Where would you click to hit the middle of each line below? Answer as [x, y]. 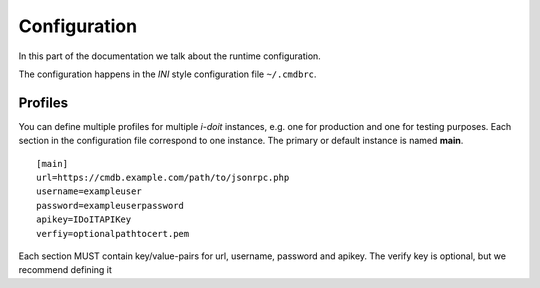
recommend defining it [65, 270]
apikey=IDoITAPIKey [84, 219]
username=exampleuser [89, 191]
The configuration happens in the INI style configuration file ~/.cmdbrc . [167, 74]
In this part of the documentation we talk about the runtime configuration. [170, 56]
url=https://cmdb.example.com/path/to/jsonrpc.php [163, 178]
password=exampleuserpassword [110, 205]
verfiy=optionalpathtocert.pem [113, 233]
